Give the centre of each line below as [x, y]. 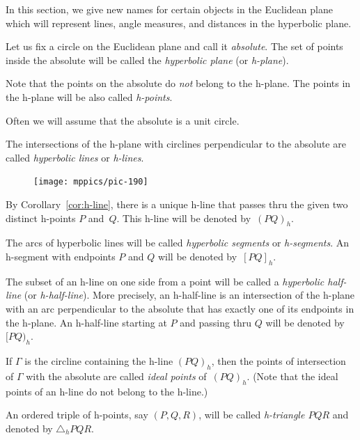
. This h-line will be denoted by [184, 218]
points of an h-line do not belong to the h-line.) [107, 391]
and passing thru [216, 322]
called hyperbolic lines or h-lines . [75, 157]
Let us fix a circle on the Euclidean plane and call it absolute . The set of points [174, 46]
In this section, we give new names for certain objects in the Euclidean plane [169, 9]
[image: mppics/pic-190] [91, 182]
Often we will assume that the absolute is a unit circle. [123, 120]
